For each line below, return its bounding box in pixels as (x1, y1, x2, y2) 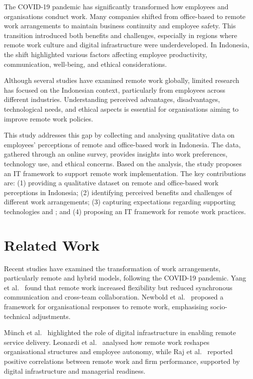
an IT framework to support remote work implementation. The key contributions (4, 168, 246, 178)
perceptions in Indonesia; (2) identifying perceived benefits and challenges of (4, 187, 232, 197)
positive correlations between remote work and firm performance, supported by (4, 356, 240, 366)
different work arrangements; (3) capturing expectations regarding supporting (4, 197, 236, 207)
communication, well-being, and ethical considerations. (4, 59, 167, 69)
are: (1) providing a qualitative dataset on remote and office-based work (4, 178, 219, 188)
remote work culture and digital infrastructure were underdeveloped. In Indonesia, (4, 40, 250, 50)
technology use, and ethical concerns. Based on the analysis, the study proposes (4, 158, 242, 168)
